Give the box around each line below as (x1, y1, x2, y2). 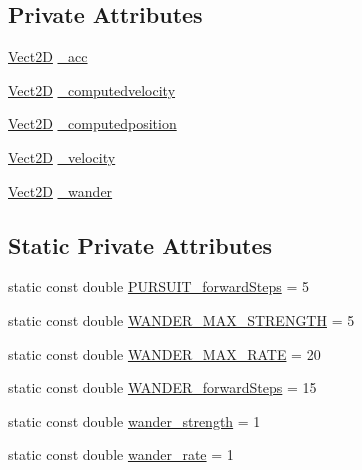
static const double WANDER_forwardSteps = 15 (8, 377, 317, 398)
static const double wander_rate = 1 (8, 444, 234, 465)
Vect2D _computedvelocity (8, 79, 176, 100)
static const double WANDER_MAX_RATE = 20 (8, 343, 321, 364)
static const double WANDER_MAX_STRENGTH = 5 (8, 309, 355, 330)
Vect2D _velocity (8, 146, 116, 167)
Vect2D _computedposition (8, 113, 177, 134)
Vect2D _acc (8, 46, 88, 67)
